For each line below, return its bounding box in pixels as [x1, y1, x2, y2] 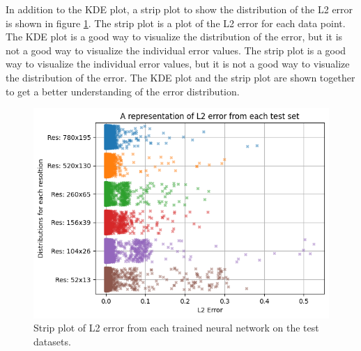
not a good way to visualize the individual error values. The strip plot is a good [6, 42, 346, 57]
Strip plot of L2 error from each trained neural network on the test [33, 320, 319, 335]
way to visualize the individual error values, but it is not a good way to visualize [6, 56, 350, 71]
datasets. [33, 334, 71, 348]
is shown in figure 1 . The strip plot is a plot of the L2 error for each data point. [6, 15, 346, 30]
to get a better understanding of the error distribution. [6, 84, 240, 98]
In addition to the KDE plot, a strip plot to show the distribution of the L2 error [6, 2, 353, 16]
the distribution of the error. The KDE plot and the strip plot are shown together [6, 70, 355, 84]
